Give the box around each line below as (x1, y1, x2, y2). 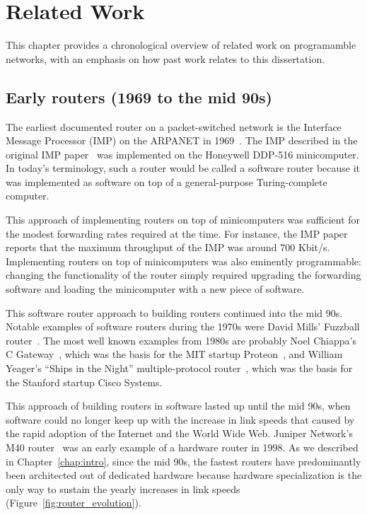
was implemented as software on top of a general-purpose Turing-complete (6, 174, 327, 189)
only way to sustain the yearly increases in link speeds (6, 481, 240, 496)
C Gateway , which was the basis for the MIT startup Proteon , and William (6, 347, 343, 361)
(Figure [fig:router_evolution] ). (6, 495, 141, 510)
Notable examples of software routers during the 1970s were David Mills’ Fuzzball (6, 319, 360, 334)
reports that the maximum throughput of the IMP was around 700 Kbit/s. (6, 240, 330, 255)
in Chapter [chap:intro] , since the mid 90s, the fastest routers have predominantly (6, 453, 361, 468)
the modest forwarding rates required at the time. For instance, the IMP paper (6, 226, 348, 241)
